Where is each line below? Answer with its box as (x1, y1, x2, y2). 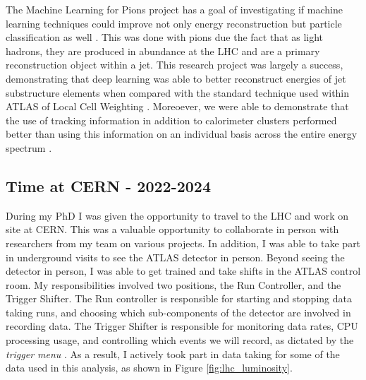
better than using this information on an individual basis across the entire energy (6, 126, 358, 141)
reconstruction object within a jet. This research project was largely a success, (6, 57, 343, 72)
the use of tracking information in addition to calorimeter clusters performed (6, 112, 337, 127)
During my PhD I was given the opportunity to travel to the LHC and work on (6, 208, 348, 222)
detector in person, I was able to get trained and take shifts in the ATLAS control (6, 263, 361, 278)
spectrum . (6, 140, 52, 155)
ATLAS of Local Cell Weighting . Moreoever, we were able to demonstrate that (6, 99, 349, 114)
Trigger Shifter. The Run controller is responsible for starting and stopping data (6, 291, 352, 306)
